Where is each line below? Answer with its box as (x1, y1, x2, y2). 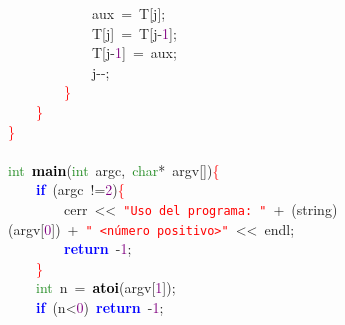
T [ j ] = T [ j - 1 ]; (91, 22, 177, 43)
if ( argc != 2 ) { (36, 179, 125, 200)
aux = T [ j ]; (91, 3, 166, 23)
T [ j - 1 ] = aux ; (91, 42, 177, 63)
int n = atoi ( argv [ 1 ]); (36, 277, 176, 298)
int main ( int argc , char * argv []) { (8, 159, 220, 180)
